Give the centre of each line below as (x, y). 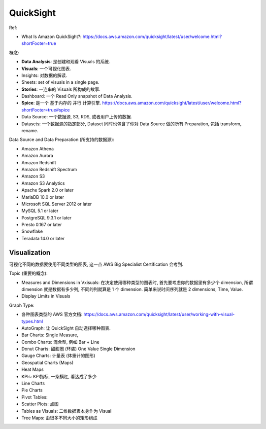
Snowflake (32, 231)
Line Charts (33, 383)
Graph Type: (22, 305)
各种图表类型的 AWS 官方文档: (52, 314)
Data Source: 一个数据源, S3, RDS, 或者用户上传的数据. (77, 117)
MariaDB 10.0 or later (43, 197)
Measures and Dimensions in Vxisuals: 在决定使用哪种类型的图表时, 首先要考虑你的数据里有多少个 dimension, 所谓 (137, 282)
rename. (30, 131)
